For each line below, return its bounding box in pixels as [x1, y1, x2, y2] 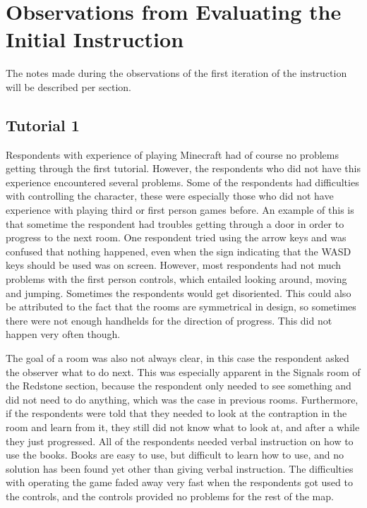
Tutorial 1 [6, 114, 80, 135]
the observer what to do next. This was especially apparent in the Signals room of [6, 364, 361, 379]
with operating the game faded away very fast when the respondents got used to [6, 475, 353, 490]
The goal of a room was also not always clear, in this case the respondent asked [6, 351, 349, 365]
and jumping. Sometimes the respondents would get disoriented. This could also [6, 285, 351, 300]
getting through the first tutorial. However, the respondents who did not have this [6, 161, 361, 176]
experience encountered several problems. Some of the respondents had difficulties [6, 174, 359, 189]
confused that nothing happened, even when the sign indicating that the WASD [6, 243, 351, 258]
